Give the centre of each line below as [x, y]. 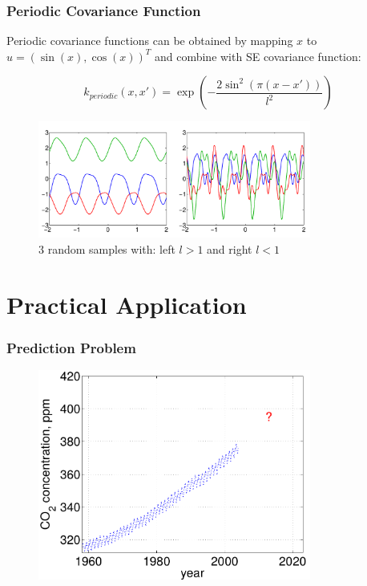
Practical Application [127, 304]
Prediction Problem [71, 347]
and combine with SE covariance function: [258, 56]
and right [230, 248]
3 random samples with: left [107, 248]
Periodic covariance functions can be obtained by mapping [150, 41]
